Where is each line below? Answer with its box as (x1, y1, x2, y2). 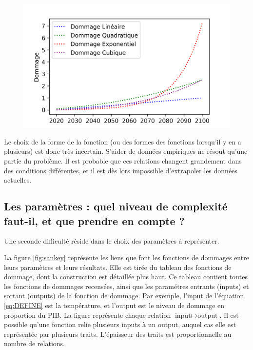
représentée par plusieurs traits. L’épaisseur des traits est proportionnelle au (4, 329, 232, 339)
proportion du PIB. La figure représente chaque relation (4, 309, 171, 320)
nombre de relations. (4, 338, 65, 349)
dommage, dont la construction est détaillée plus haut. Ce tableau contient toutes (4, 271, 248, 282)
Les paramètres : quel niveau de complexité (4, 199, 228, 214)
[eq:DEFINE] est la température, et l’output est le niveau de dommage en (4, 300, 225, 310)
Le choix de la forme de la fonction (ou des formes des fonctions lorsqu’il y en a (4, 136, 241, 146)
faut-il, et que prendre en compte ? (4, 213, 185, 228)
